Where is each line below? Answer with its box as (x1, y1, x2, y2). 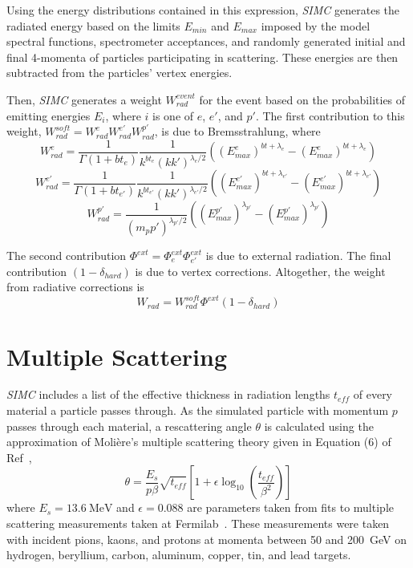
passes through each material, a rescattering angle (6, 417, 252, 434)
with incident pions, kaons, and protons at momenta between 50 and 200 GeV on (6, 530, 407, 547)
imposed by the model (261, 17, 370, 34)
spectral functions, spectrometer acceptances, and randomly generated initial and (6, 33, 406, 50)
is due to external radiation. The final (205, 247, 391, 264)
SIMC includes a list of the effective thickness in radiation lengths (6, 386, 330, 403)
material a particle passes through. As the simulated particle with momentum (6, 402, 389, 419)
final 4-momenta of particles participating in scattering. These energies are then (6, 48, 399, 65)
